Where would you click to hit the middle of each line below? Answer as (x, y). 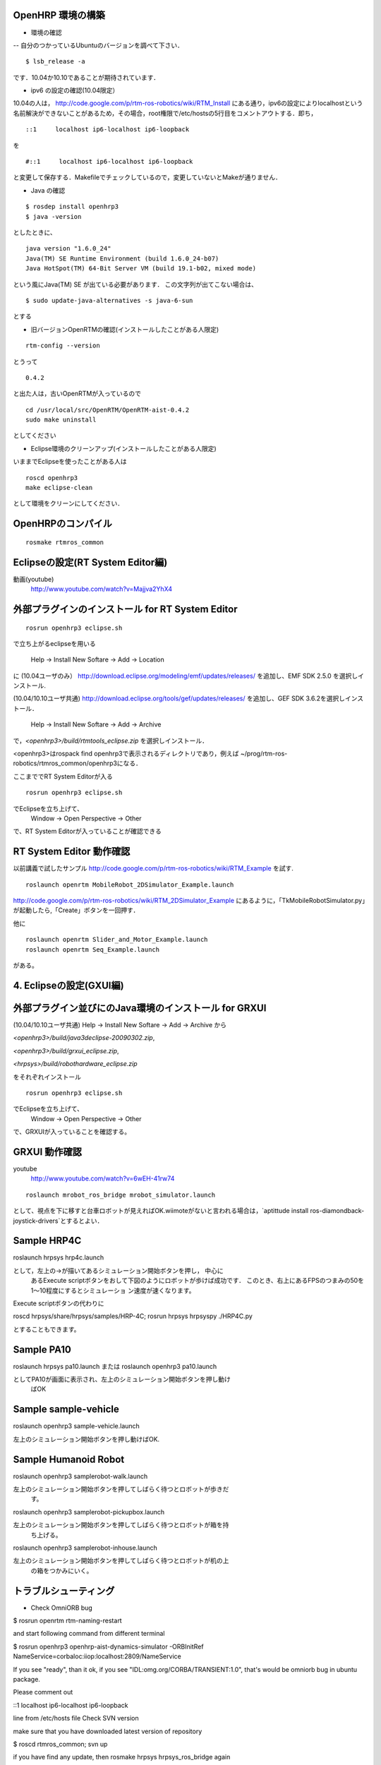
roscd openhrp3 (52, 478)
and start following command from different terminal (89, 1634)
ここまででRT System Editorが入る (63, 776)
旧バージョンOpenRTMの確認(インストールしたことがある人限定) (125, 329)
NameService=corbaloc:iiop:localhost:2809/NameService (97, 1656)
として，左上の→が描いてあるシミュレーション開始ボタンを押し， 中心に (118, 1270)
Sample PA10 (42, 1350)
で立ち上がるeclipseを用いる (55, 643)
